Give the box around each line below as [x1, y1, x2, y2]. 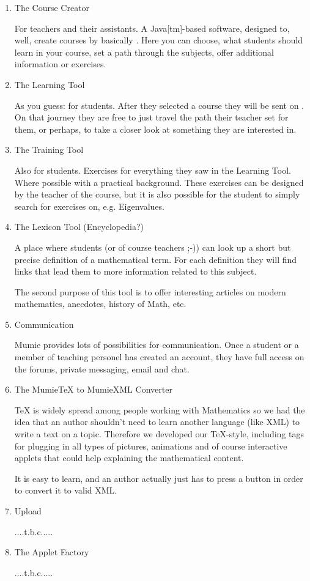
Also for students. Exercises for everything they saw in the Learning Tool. [14, 163, 291, 176]
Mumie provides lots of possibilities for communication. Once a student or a [14, 338, 299, 351]
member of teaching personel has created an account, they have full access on [14, 350, 304, 363]
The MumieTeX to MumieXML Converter [14, 383, 172, 396]
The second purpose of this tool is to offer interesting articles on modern [14, 285, 286, 298]
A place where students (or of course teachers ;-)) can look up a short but [14, 240, 291, 253]
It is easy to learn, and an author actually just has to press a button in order [14, 472, 303, 484]
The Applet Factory [14, 546, 89, 558]
